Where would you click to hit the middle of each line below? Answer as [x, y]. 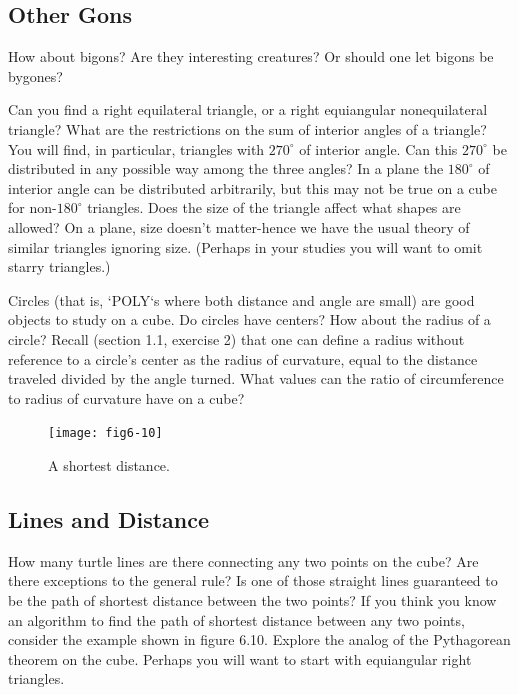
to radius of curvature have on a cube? [126, 397]
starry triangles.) [59, 266]
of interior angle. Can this [378, 148]
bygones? [35, 75]
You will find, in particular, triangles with [136, 148]
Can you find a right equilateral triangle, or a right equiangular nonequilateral [248, 109]
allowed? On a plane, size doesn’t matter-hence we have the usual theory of [239, 226]
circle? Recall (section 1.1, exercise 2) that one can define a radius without [236, 338]
